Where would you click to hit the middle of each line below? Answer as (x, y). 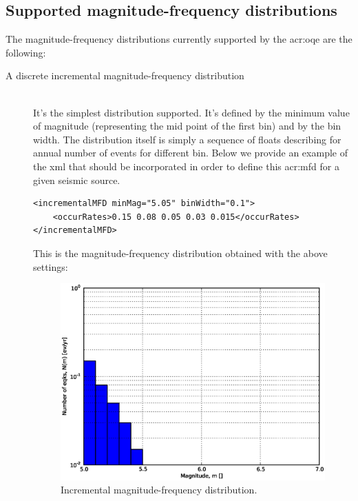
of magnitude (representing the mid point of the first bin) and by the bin (187, 126)
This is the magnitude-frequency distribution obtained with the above (180, 253)
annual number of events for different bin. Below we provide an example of (190, 153)
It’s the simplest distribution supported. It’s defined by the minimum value (191, 112)
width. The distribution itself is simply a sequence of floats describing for (187, 139)
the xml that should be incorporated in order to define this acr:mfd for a (186, 166)
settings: (51, 266)
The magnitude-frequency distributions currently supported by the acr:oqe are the (179, 39)
